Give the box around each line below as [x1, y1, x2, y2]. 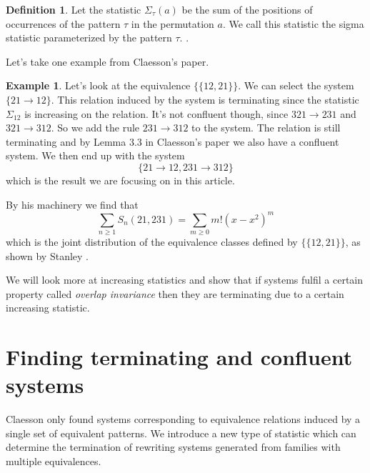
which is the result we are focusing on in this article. [6, 172, 235, 187]
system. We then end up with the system [6, 148, 185, 163]
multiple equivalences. [6, 454, 101, 469]
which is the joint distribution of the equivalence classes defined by [6, 234, 298, 249]
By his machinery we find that [6, 196, 139, 211]
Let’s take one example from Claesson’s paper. [6, 54, 209, 69]
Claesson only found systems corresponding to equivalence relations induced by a [6, 412, 361, 427]
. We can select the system [238, 78, 354, 93]
